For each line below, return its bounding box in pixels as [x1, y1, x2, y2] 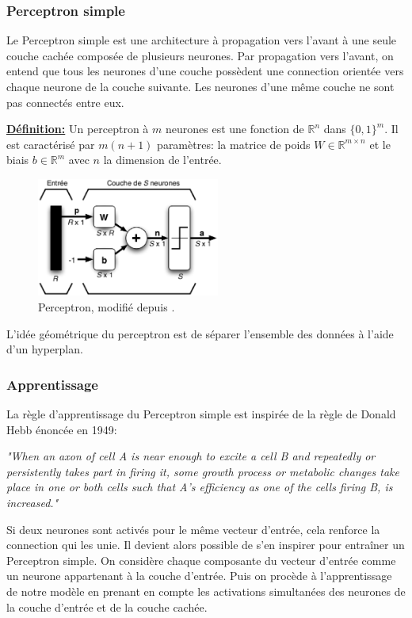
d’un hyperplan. [6, 341, 83, 357]
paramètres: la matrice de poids [157, 135, 311, 152]
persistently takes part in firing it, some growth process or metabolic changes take [6, 463, 399, 479]
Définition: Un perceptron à [6, 120, 149, 137]
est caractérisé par [6, 135, 95, 152]
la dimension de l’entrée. [103, 151, 222, 168]
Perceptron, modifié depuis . [38, 299, 175, 315]
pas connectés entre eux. [6, 93, 124, 110]
